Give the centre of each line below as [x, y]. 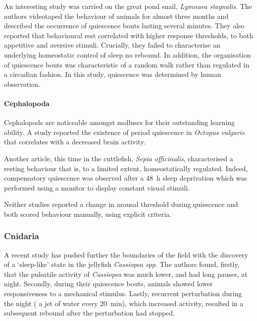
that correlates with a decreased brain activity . [75, 142]
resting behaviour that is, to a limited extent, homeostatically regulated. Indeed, [126, 168]
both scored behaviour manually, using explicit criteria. [88, 214]
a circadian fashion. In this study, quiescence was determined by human [113, 74]
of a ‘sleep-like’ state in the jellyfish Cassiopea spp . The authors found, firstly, [122, 264]
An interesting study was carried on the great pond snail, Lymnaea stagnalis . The [128, 6]
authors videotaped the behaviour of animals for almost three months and [116, 16]
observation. [22, 84]
